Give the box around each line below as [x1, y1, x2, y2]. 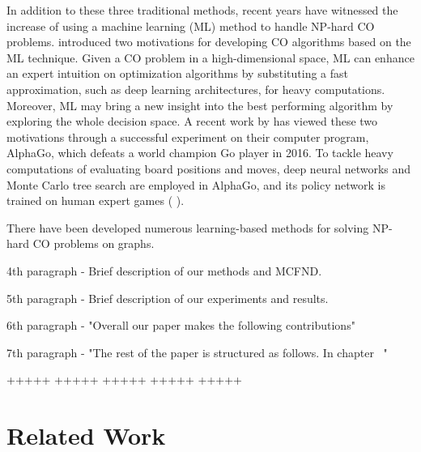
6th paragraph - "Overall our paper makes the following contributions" [6, 317, 355, 334]
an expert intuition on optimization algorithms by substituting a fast [6, 65, 349, 82]
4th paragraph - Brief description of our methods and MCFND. [6, 262, 322, 279]
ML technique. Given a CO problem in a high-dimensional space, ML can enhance [6, 49, 415, 66]
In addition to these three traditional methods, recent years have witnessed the [6, 2, 398, 18]
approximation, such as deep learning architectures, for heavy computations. [6, 80, 385, 97]
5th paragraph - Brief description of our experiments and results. [6, 289, 329, 306]
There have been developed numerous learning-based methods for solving [6, 219, 369, 236]
